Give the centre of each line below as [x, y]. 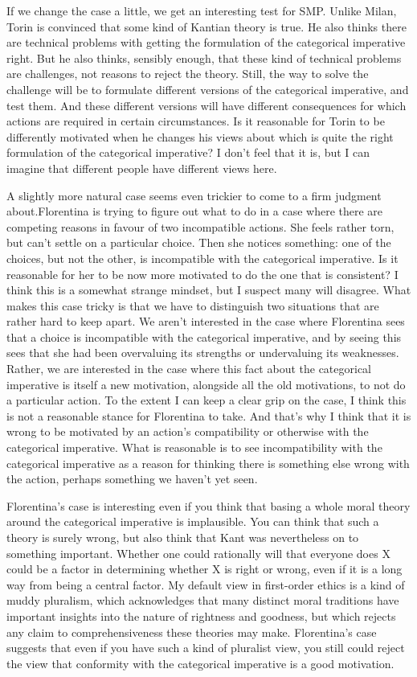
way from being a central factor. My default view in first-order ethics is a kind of [206, 584]
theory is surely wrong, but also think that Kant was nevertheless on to [183, 537]
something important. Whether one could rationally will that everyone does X [198, 553]
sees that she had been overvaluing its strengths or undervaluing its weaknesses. [203, 353]
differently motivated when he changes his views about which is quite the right [200, 136]
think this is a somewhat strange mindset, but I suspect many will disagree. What [209, 290]
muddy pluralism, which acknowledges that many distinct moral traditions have [203, 600]
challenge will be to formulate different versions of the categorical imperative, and [208, 89]
